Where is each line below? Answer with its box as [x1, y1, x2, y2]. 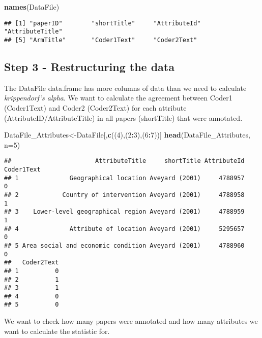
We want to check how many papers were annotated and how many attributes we [4, 316, 258, 326]
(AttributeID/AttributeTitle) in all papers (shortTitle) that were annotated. [4, 112, 243, 123]
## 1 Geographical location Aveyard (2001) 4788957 [4, 174, 245, 182]
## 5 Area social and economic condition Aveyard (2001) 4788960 [4, 242, 245, 249]
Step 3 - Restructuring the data [4, 58, 174, 74]
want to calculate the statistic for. [4, 325, 110, 336]
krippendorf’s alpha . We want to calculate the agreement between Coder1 [4, 92, 232, 103]
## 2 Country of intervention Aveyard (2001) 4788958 [4, 191, 245, 198]
